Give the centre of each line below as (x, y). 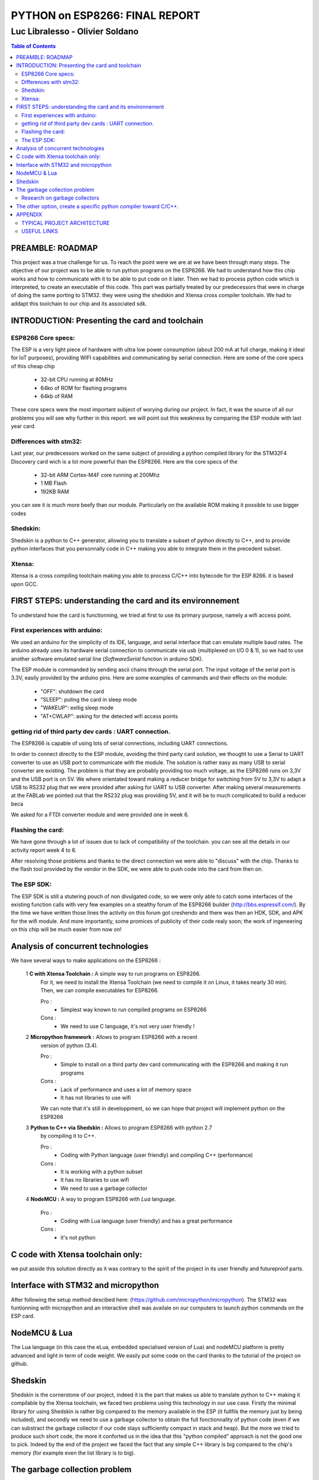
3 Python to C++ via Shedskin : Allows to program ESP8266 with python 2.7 (119, 1128)
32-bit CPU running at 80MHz (77, 379)
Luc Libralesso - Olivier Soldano (75, 31)
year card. (23, 426)
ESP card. (23, 1316)
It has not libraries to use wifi (96, 1098)
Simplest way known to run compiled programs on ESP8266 (134, 1009)
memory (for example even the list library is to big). (73, 1453)
